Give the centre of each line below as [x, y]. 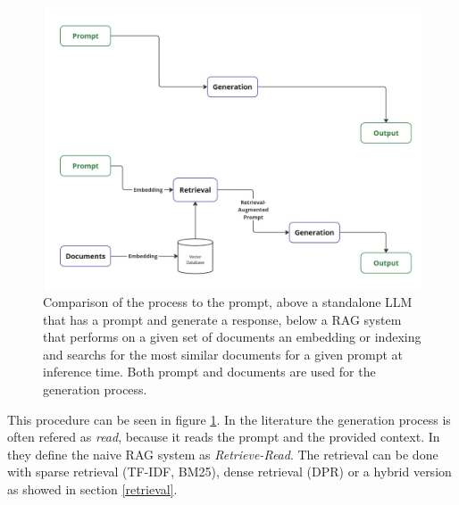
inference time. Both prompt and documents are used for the [209, 372]
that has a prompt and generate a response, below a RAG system [222, 319]
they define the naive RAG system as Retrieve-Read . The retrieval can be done [223, 454]
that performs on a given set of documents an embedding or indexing [232, 337]
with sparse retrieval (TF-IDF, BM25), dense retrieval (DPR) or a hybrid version [229, 472]
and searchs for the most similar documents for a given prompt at [223, 354]
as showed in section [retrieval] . [92, 488]
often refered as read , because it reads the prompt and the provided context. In [224, 437]
